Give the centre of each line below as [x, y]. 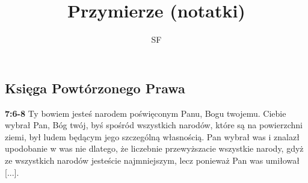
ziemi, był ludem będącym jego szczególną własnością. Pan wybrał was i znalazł [152, 136]
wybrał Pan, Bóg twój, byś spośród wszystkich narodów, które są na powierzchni [154, 125]
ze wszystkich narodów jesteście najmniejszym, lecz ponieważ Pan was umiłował [152, 160]
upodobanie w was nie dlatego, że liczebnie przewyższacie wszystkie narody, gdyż [154, 148]
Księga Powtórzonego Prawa [95, 88]
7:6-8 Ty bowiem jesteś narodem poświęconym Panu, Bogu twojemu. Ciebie [146, 113]
